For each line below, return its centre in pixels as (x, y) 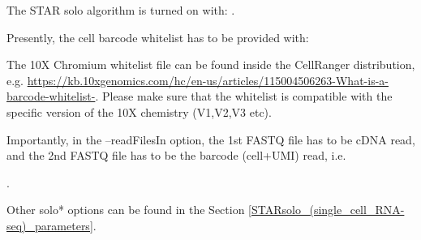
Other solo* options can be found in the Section (126, 210)
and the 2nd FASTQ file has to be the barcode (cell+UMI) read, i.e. (176, 155)
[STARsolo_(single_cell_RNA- (326, 210)
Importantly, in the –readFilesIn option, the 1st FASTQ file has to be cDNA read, (211, 139)
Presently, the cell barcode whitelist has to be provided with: (158, 37)
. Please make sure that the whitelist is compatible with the (244, 96)
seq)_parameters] (50, 225)
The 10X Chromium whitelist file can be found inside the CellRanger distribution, (211, 64)
